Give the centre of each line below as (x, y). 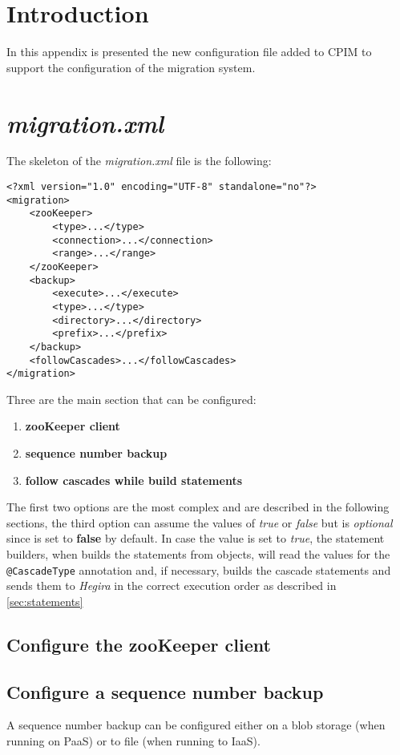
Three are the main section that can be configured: (131, 399)
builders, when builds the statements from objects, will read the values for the (198, 554)
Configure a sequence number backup (165, 691)
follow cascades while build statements (134, 480)
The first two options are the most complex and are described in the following (198, 507)
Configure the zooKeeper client (139, 644)
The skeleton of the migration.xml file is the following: (139, 161)
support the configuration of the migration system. (131, 67)
